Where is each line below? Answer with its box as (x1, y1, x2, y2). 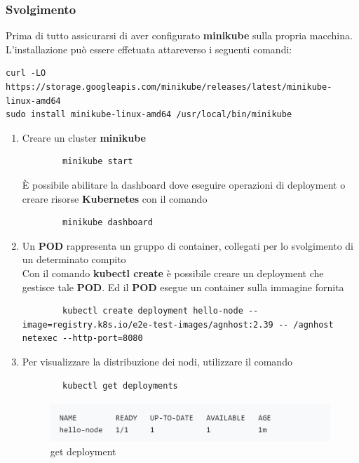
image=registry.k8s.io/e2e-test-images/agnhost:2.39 (22, 319, 273, 330)
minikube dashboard (62, 217, 153, 228)
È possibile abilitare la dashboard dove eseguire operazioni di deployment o (22, 177, 346, 192)
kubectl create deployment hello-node (62, 306, 243, 316)
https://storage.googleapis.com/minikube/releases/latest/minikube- (6, 82, 332, 92)
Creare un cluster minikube (22, 130, 146, 145)
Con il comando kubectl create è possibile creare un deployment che (22, 265, 324, 280)
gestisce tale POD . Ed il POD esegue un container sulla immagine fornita (22, 279, 344, 294)
